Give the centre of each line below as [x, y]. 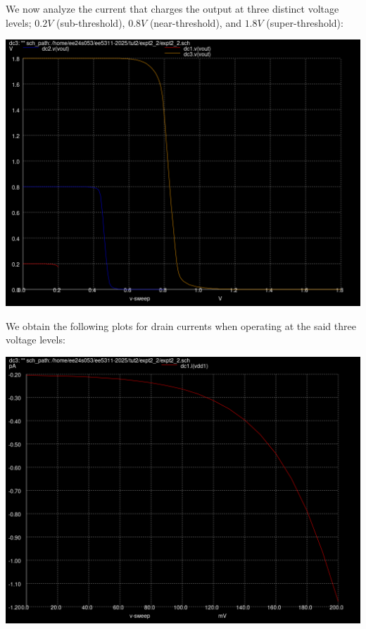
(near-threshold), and [195, 22]
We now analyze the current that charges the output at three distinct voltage [172, 8]
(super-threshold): [305, 22]
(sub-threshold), [91, 22]
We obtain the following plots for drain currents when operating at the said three [181, 325]
